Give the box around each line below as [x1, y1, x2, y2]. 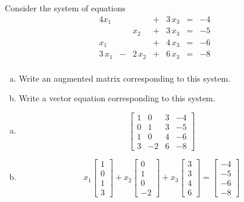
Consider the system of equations [5, 2, 126, 14]
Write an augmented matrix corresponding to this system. [18, 72, 230, 84]
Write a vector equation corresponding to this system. [18, 92, 215, 104]
